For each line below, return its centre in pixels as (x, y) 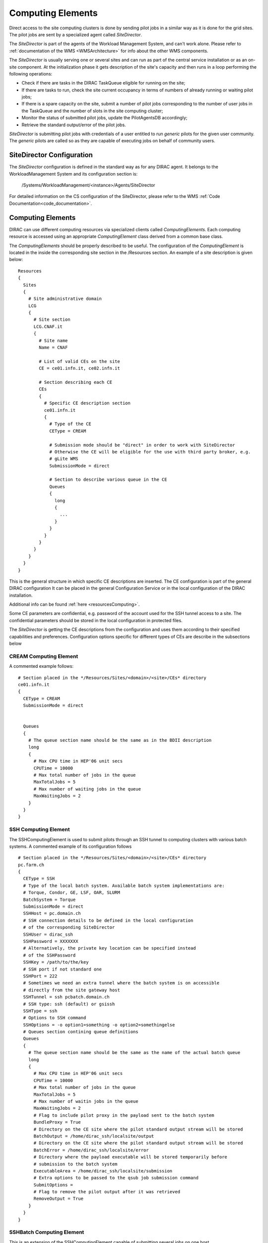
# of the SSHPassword (49, 955)
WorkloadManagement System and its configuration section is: (73, 174)
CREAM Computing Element (44, 656)
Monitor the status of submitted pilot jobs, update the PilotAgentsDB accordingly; (104, 118)
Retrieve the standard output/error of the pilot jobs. (74, 125)
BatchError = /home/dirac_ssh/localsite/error (91, 1150)
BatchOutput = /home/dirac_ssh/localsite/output (94, 1136)
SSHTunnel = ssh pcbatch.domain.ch (67, 997)
